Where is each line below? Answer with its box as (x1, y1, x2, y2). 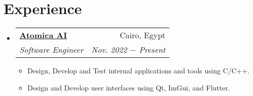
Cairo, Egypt (120, 29, 165, 41)
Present (139, 44, 165, 56)
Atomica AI (19, 29, 67, 41)
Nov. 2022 (91, 44, 127, 56)
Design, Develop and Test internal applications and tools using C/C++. (27, 65, 250, 76)
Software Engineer (19, 44, 83, 56)
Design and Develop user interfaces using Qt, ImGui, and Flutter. (27, 82, 230, 92)
